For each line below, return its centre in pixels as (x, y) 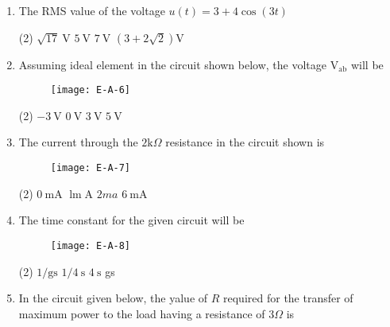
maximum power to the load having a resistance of (142, 313)
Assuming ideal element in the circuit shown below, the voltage (172, 64)
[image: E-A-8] (91, 245)
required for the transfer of (288, 298)
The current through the (78, 142)
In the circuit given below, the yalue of (113, 298)
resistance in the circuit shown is (245, 142)
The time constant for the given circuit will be (131, 220)
